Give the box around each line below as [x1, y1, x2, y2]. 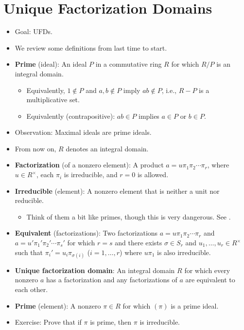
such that [15, 247, 43, 257]
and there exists [115, 238, 162, 248]
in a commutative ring [95, 59, 162, 69]
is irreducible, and [64, 169, 118, 180]
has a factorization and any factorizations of [46, 275, 177, 285]
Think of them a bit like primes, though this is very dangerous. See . [26, 211, 231, 221]
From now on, [15, 143, 56, 153]
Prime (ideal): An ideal [15, 59, 87, 69]
